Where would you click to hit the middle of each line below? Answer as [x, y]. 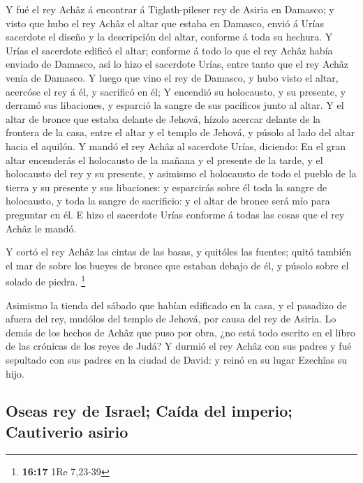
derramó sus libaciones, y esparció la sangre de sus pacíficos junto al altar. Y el [175, 105]
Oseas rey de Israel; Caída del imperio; [149, 411]
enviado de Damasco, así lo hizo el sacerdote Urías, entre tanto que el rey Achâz [177, 64]
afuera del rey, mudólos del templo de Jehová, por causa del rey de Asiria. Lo [171, 319]
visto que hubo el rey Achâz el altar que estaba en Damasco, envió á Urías [165, 23]
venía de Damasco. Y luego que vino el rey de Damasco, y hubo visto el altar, [172, 77]
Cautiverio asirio [67, 431]
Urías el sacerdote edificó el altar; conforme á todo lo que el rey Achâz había [169, 50]
